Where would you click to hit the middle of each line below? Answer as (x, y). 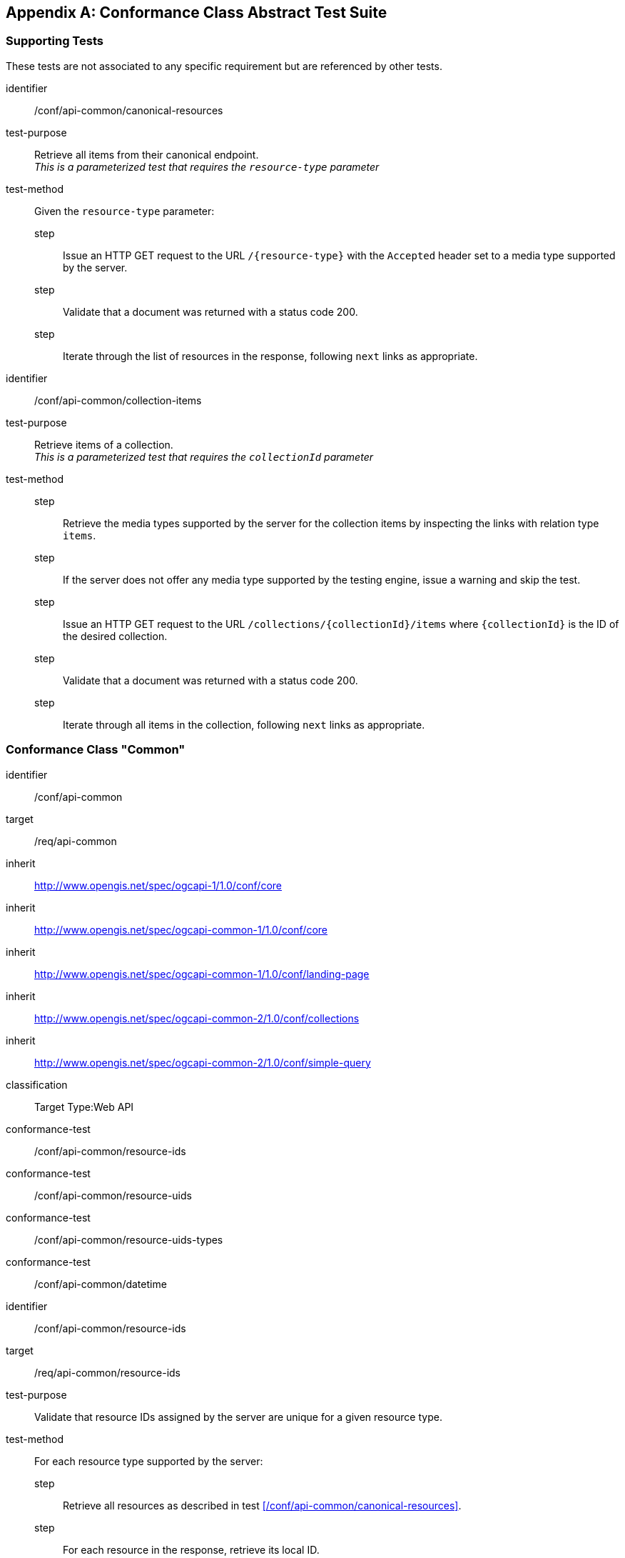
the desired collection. (115, 636)
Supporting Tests (55, 41)
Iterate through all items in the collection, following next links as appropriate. (244, 724)
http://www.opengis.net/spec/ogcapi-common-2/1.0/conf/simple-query (203, 1062)
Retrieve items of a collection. (104, 444)
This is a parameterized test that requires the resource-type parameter (207, 166)
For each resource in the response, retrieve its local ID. (191, 1549)
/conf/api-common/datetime (101, 1284)
